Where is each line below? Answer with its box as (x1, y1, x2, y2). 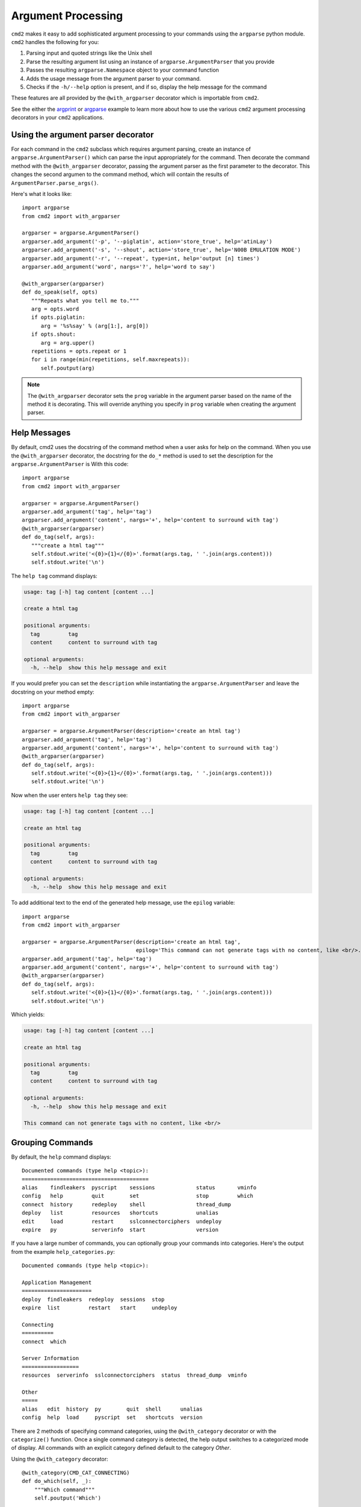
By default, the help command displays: (11, 1153, 111, 1160)
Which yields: (11, 1011, 45, 1018)
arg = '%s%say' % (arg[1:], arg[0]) (40, 322, 149, 329)
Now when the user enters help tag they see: (11, 791, 128, 799)
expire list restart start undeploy (22, 1304, 177, 1311)
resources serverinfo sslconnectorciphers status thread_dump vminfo (22, 1372, 247, 1379)
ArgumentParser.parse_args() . (11, 179, 99, 186)
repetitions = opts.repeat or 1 (31, 347, 127, 354)
